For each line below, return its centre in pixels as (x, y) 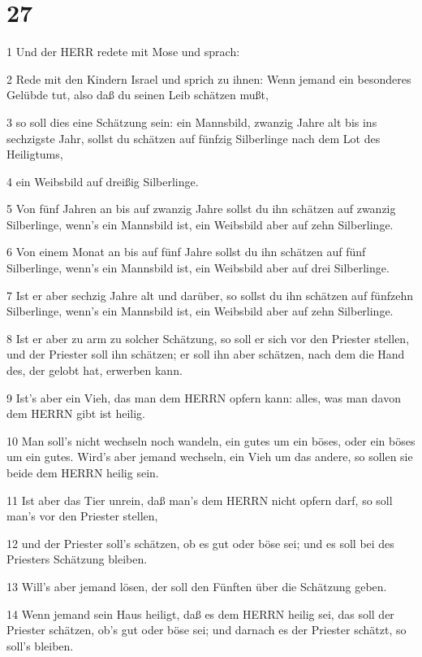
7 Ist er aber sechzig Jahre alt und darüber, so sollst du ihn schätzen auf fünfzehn (210, 295)
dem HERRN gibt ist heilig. (76, 413)
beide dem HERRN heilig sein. (83, 472)
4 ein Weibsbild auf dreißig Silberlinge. (103, 181)
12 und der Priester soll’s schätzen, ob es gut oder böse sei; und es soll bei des (200, 543)
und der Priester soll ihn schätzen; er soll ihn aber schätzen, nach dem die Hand (206, 354)
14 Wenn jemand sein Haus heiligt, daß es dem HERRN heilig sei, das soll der (200, 613)
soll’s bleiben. (40, 645)
